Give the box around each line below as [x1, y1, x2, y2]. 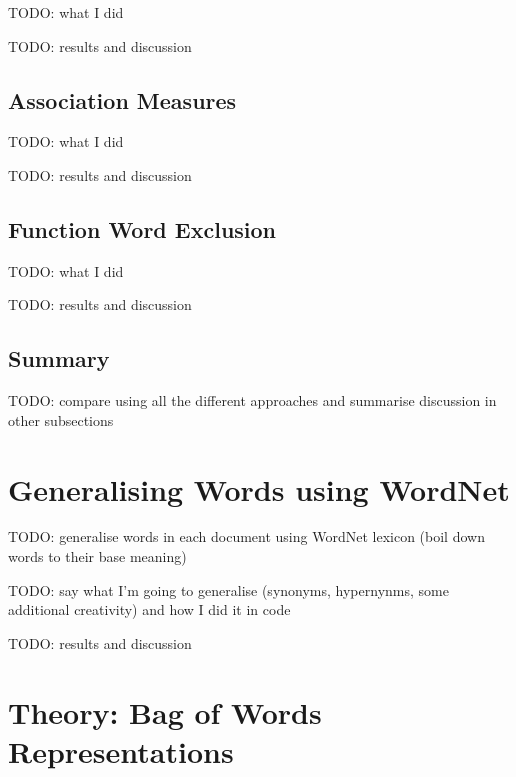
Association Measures [8, 84, 237, 115]
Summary [8, 343, 110, 374]
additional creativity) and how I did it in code [8, 599, 291, 620]
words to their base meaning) [8, 546, 187, 567]
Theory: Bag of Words [8, 691, 322, 732]
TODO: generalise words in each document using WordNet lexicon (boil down [8, 526, 485, 547]
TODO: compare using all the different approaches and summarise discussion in [8, 390, 497, 411]
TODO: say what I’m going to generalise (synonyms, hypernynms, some [8, 579, 449, 600]
